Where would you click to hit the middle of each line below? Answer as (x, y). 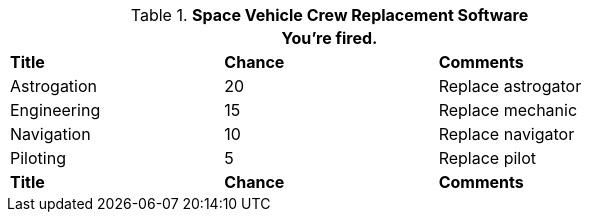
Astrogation (54, 86)
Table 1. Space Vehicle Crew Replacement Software (329, 15)
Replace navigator (506, 134)
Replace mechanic (508, 110)
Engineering (55, 110)
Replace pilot (487, 158)
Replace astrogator (510, 86)
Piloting (38, 158)
